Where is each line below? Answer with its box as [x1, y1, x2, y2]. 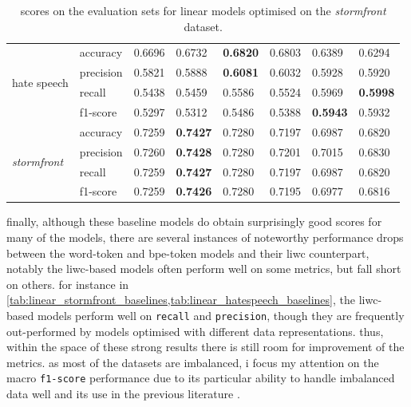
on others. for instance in [6, 275, 129, 292]
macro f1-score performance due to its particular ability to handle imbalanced [6, 369, 395, 386]
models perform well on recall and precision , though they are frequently [37, 307, 405, 323]
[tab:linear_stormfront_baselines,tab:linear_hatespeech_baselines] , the [6, 291, 355, 308]
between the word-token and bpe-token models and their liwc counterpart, [6, 244, 370, 261]
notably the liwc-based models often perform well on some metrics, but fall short [6, 260, 401, 277]
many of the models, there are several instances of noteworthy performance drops [6, 229, 404, 246]
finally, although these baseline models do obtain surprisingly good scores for [6, 213, 382, 230]
